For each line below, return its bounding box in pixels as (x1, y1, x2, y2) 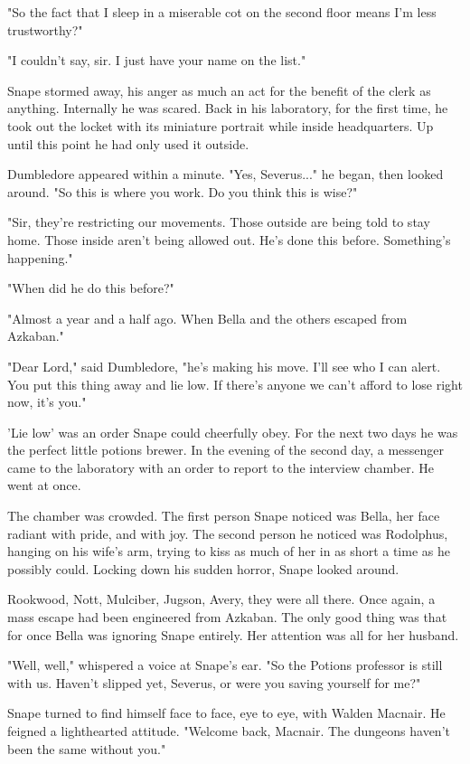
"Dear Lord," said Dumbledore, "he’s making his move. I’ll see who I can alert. (7, 356, 441, 375)
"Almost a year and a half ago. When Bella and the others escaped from (7, 308, 408, 327)
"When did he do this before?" (7, 278, 174, 297)
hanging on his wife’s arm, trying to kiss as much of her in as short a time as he (7, 542, 450, 561)
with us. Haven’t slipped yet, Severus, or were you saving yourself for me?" (7, 673, 421, 692)
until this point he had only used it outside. (7, 134, 249, 153)
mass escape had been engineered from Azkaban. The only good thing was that (7, 608, 447, 627)
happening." (7, 248, 73, 267)
